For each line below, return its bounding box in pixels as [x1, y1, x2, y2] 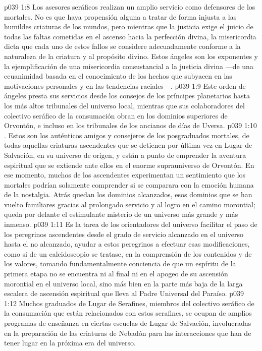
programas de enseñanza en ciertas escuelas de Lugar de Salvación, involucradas [4, 318, 251, 328]
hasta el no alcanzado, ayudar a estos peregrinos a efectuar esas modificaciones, [4, 239, 250, 249]
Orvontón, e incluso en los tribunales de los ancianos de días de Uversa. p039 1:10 [4, 120, 257, 131]
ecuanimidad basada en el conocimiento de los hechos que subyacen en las [4, 71, 232, 81]
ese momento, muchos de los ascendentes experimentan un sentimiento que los [4, 169, 246, 180]
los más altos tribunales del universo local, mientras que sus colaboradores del [4, 100, 245, 110]
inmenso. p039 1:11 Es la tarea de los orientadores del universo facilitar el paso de [4, 219, 257, 229]
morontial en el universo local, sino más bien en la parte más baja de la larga [4, 278, 243, 288]
